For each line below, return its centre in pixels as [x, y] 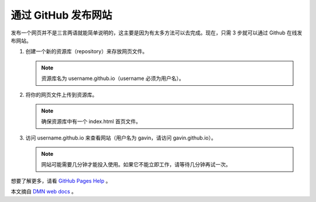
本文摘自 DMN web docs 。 [44, 191]
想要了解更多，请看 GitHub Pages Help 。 [61, 180]
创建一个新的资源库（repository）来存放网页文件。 [87, 51]
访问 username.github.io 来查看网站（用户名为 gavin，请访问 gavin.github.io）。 [121, 138]
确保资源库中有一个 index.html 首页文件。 [91, 121]
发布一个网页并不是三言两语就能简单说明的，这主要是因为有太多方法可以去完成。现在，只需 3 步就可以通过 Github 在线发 [157, 33]
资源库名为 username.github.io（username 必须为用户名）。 [113, 78]
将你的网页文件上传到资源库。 [61, 95]
